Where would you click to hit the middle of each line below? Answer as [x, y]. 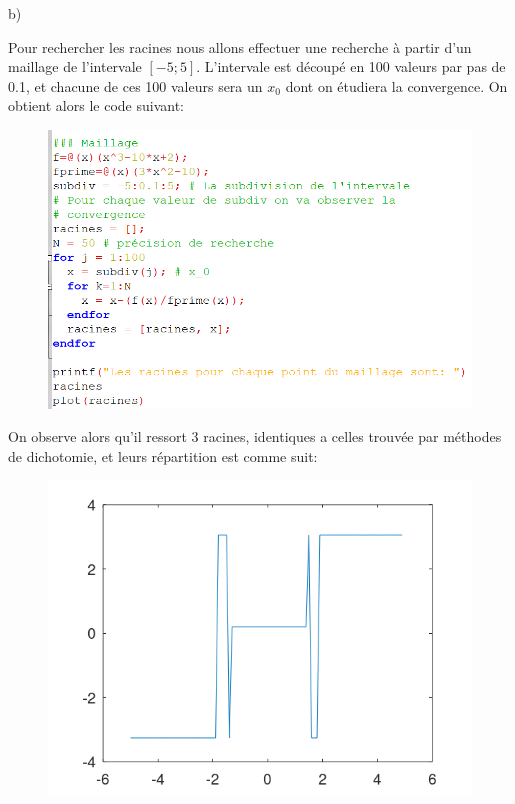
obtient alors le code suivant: [96, 105]
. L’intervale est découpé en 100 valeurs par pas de [351, 66]
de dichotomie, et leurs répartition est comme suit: [163, 456]
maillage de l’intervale [75, 66]
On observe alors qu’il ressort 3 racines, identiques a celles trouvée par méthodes [255, 436]
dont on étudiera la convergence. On [396, 85]
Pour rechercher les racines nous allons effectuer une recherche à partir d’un [240, 46]
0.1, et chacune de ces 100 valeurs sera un [135, 85]
